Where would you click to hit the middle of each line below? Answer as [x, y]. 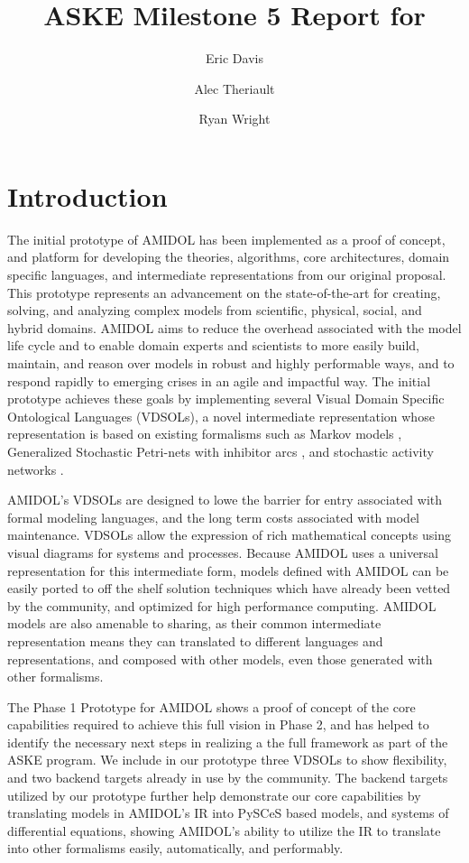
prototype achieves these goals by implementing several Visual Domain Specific [226, 399]
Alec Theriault [234, 88]
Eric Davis [234, 58]
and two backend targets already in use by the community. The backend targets [228, 778]
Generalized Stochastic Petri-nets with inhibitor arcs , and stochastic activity [221, 451]
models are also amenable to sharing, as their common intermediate [194, 623]
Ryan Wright [234, 119]
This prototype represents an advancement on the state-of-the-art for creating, [224, 292]
